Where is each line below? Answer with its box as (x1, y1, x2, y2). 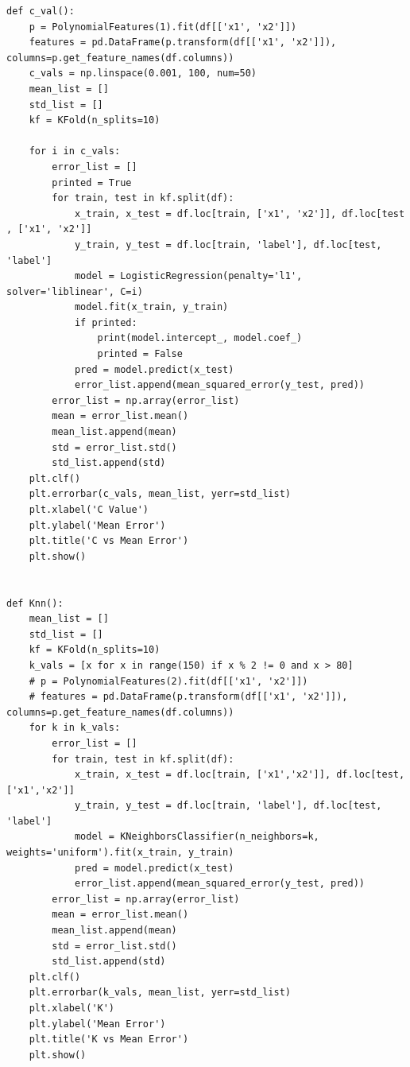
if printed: (74, 316, 137, 328)
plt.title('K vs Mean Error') (29, 1034, 189, 1046)
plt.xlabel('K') (29, 1003, 115, 1014)
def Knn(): (6, 597, 64, 609)
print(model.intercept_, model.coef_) (97, 332, 303, 344)
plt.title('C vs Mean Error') (29, 535, 189, 547)
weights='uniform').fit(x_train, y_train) (6, 847, 234, 859)
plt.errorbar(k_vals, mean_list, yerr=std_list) (29, 987, 291, 999)
